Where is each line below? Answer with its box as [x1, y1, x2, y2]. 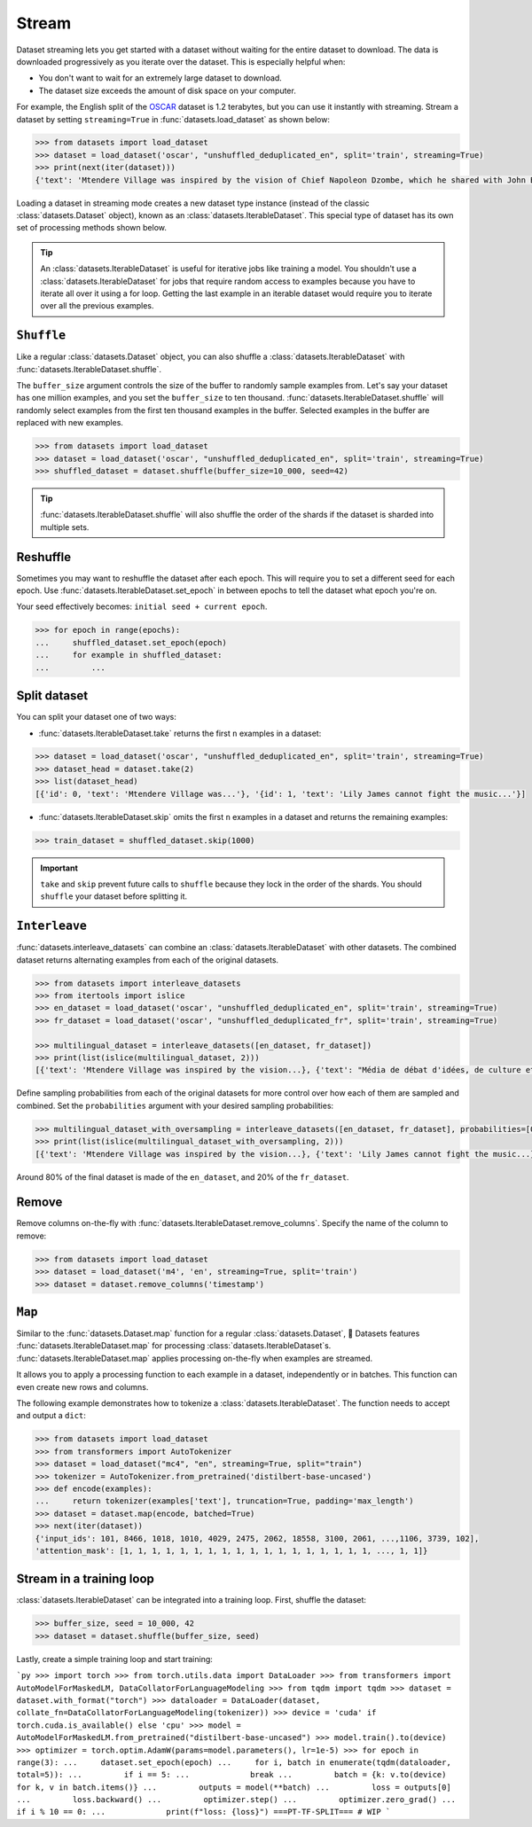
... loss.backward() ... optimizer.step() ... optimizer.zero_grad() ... [16, 1795, 457, 1805]
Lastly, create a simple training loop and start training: [16, 1653, 213, 1664]
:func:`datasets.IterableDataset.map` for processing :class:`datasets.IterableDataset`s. [16, 1340, 332, 1351]
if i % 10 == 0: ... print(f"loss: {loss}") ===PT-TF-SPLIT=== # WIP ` [16, 1807, 391, 1817]
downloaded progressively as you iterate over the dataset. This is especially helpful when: [16, 56, 346, 66]
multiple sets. [40, 521, 90, 532]
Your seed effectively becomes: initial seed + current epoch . [16, 601, 268, 612]
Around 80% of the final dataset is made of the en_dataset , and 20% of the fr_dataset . [16, 1171, 349, 1183]
